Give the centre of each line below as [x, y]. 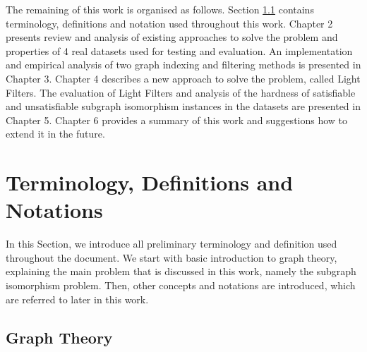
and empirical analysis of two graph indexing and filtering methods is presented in [183, 65]
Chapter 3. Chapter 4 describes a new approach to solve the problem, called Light [183, 78]
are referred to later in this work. [77, 299]
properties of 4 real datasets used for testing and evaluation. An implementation [179, 50]
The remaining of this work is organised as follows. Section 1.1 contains [160, 9]
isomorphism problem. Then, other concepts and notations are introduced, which [181, 285]
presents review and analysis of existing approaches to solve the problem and [172, 37]
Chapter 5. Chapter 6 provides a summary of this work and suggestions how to [177, 120]
